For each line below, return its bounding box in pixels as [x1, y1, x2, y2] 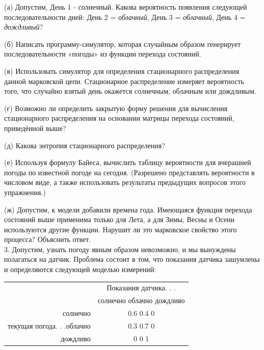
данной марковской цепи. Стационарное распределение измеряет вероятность [4, 75, 244, 86]
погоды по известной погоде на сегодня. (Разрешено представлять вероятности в [4, 167, 255, 177]
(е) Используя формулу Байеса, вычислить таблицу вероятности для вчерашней [4, 157, 251, 168]
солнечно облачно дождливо [97, 295, 185, 306]
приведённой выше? [4, 122, 66, 133]
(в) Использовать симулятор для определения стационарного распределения [4, 65, 240, 76]
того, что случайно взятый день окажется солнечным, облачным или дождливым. [4, 86, 256, 96]
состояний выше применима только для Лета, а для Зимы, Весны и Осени [4, 214, 235, 225]
